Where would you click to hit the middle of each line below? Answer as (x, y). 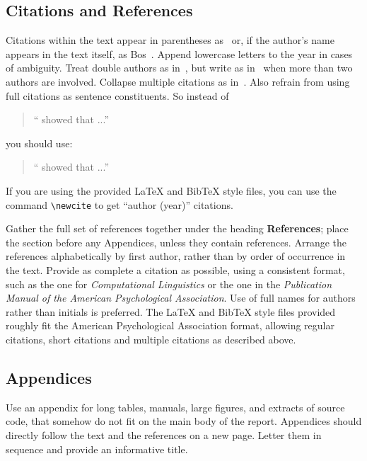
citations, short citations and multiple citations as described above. (151, 339)
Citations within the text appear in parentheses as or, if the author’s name (170, 40)
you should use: (39, 143)
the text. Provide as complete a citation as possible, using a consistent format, (175, 269)
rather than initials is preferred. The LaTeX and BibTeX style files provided (171, 311)
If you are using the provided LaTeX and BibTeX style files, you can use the (171, 190)
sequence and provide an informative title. (97, 449)
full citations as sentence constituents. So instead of (117, 95)
